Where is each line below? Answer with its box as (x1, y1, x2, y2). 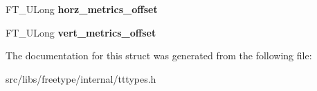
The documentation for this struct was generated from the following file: (6, 48, 312, 63)
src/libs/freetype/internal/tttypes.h (6, 71, 156, 85)
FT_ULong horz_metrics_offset (6, 2, 158, 16)
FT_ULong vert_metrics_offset (6, 25, 156, 39)
